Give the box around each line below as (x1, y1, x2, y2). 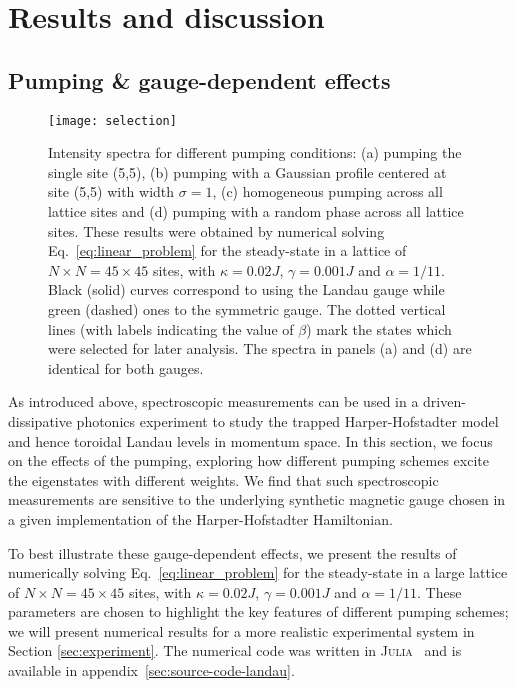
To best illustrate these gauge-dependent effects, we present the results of (8, 542, 457, 563)
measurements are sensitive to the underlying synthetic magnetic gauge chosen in (8, 489, 506, 510)
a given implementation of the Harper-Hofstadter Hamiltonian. (8, 508, 393, 529)
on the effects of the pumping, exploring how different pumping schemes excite (8, 450, 489, 471)
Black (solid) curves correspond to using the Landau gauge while (48, 279, 445, 300)
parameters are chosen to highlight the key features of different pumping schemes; (8, 601, 509, 622)
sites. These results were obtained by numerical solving (48, 220, 385, 241)
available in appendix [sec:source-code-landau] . (8, 660, 295, 681)
